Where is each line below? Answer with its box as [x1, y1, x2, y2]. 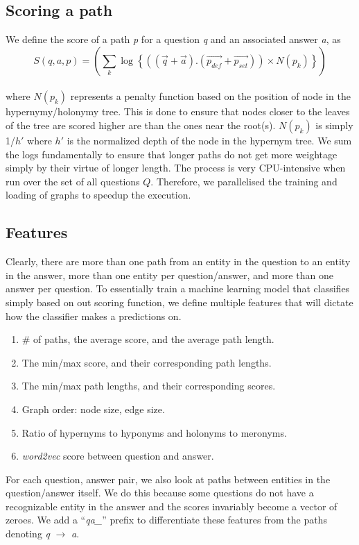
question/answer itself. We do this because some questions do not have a [6, 485, 314, 500]
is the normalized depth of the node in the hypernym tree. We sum [67, 133, 352, 147]
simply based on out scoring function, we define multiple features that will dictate [6, 294, 353, 309]
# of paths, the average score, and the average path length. [21, 332, 274, 346]
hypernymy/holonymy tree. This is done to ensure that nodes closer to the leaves [6, 104, 350, 119]
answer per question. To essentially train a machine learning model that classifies [6, 281, 350, 296]
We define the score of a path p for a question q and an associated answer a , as [6, 32, 341, 47]
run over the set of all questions [6, 174, 140, 188]
